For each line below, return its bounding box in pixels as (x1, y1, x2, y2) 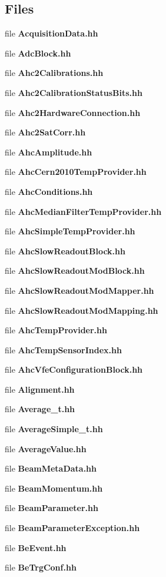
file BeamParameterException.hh (5, 522, 140, 534)
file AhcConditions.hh (5, 185, 93, 197)
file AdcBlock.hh (5, 47, 71, 59)
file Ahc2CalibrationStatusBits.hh (5, 86, 142, 98)
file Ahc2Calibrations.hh (5, 67, 104, 79)
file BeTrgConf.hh (5, 561, 77, 573)
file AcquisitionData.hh (5, 27, 98, 39)
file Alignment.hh (5, 383, 75, 395)
